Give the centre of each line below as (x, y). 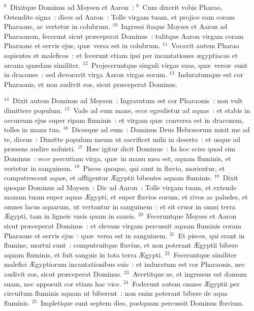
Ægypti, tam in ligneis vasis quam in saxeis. (70, 216)
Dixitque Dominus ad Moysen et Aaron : (72, 7)
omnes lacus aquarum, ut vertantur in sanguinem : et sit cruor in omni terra (120, 206)
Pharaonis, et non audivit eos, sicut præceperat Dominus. (91, 84)
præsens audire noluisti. (40, 149)
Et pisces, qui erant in (211, 235)
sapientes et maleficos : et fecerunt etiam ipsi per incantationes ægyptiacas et (121, 55)
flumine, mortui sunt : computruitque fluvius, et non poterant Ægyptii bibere (121, 245)
